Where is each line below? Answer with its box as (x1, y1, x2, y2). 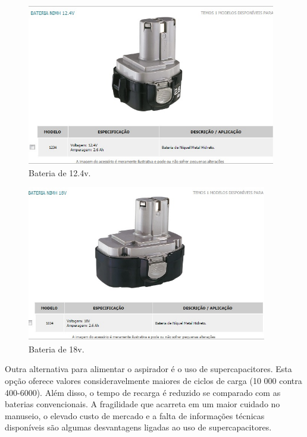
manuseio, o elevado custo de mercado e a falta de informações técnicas (5, 409, 265, 422)
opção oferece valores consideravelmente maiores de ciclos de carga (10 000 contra (5, 374, 302, 386)
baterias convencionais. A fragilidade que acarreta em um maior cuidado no (5, 398, 280, 410)
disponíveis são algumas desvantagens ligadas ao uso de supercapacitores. (5, 421, 272, 433)
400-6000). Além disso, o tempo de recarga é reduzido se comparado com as (5, 386, 281, 398)
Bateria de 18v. (29, 342, 84, 355)
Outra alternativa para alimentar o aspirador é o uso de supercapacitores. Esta (5, 363, 292, 375)
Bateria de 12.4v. (29, 166, 91, 179)
